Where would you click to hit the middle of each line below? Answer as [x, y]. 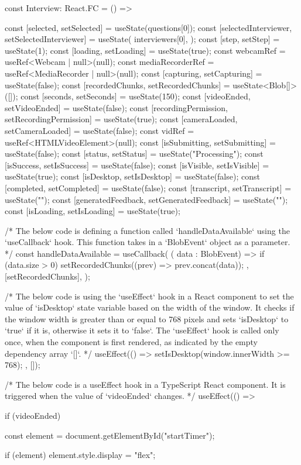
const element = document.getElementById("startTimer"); [110, 435]
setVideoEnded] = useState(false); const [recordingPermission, [116, 107]
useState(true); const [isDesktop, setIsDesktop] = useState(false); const [132, 176]
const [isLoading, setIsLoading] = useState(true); [93, 211]
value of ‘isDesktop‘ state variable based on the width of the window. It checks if [150, 307]
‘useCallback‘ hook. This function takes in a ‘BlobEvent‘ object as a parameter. [148, 242]
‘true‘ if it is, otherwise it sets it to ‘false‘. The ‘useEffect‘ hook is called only [142, 330]
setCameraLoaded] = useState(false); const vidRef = [100, 130]
